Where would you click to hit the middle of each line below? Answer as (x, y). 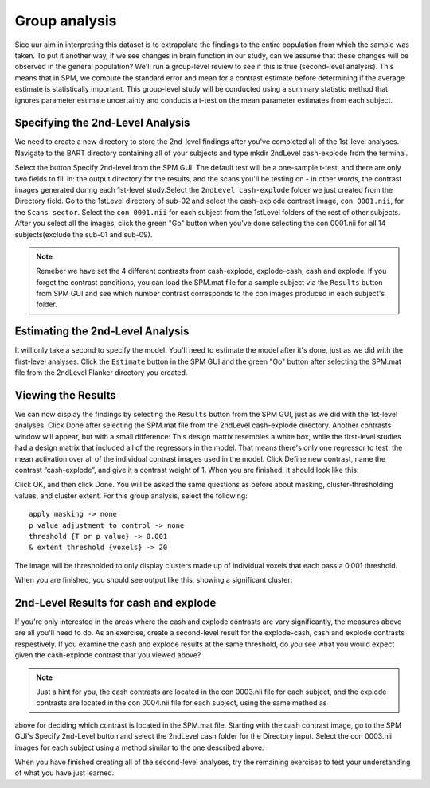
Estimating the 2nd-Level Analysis (102, 332)
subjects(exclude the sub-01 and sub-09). (84, 234)
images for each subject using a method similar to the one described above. (139, 747)
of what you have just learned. (64, 773)
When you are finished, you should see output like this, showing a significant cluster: (154, 580)
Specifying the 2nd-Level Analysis (102, 123)
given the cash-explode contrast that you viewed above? (108, 655)
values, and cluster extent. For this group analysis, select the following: (131, 495)
